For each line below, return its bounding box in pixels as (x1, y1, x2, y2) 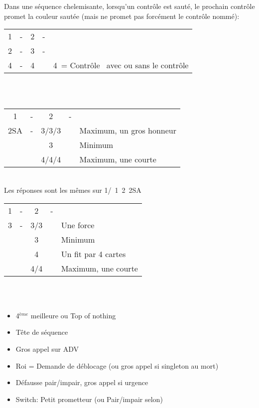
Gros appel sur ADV (15, 343, 79, 354)
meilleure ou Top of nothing (30, 310, 116, 320)
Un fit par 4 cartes (61, 248, 126, 260)
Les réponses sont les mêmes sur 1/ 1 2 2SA (4, 184, 141, 195)
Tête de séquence (15, 327, 68, 337)
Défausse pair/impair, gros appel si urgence (15, 377, 148, 388)
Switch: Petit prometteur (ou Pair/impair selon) (15, 394, 163, 404)
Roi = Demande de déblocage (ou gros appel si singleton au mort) (15, 360, 219, 371)
